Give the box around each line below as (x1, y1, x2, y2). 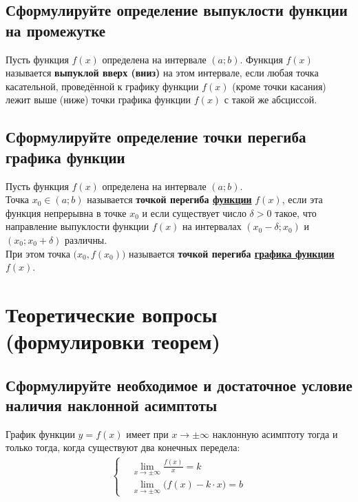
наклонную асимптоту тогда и (212, 426, 338, 441)
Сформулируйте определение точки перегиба (6, 126, 306, 147)
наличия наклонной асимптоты (6, 395, 218, 416)
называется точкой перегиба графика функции (129, 246, 335, 260)
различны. (65, 232, 107, 247)
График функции (6, 426, 75, 441)
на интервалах (182, 219, 242, 233)
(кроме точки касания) (232, 79, 326, 93)
